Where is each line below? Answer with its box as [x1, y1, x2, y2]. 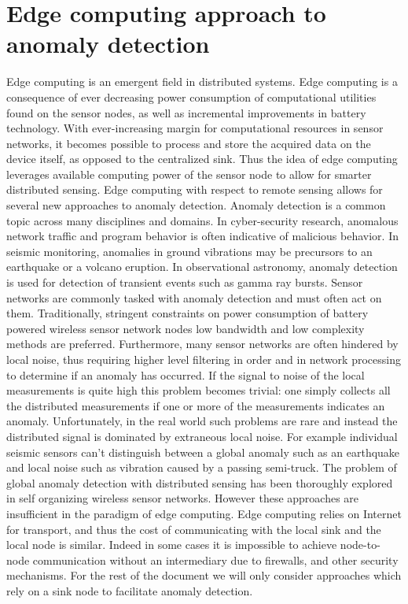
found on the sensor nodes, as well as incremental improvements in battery [6, 104, 366, 120]
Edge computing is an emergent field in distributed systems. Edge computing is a [6, 73, 398, 90]
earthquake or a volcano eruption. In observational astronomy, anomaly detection [6, 258, 398, 275]
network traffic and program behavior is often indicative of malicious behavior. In [6, 228, 399, 244]
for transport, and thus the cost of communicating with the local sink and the [6, 521, 381, 537]
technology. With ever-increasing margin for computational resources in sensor [6, 120, 384, 136]
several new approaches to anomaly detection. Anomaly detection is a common [6, 197, 386, 213]
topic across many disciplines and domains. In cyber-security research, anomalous [6, 212, 399, 228]
